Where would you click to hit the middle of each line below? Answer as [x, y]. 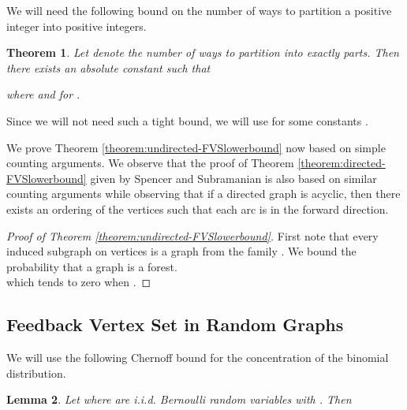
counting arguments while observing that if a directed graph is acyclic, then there [203, 194]
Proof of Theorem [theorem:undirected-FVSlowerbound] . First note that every [192, 235]
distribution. [36, 373]
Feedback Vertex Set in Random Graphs [175, 324]
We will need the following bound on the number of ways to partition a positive [199, 10]
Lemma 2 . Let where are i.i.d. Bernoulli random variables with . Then [179, 399]
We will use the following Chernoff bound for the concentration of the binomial [198, 358]
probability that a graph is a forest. [92, 266]
